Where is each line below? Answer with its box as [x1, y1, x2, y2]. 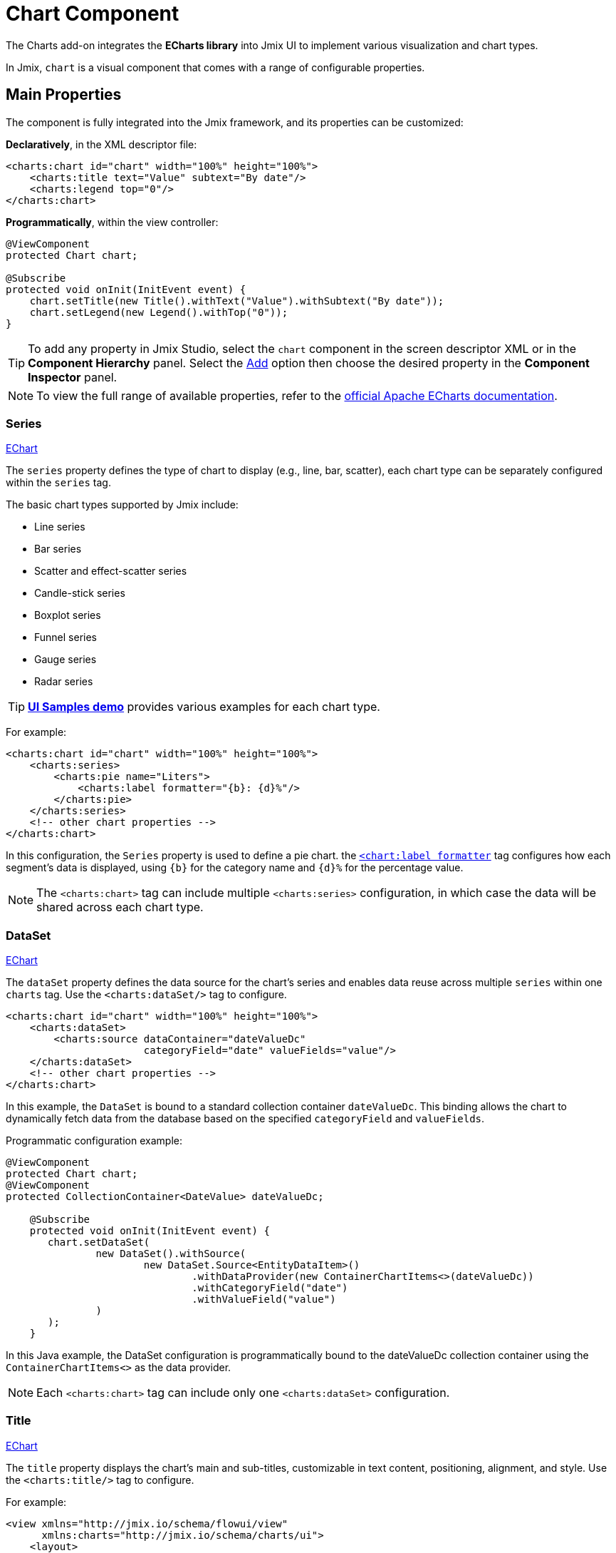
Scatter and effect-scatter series [34, 565, 187, 578]
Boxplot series [34, 609, 101, 622]
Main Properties [6, 86, 122, 104]
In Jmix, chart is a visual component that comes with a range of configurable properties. [6, 61, 425, 73]
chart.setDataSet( [48, 1236, 150, 1249]
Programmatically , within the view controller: [6, 215, 219, 228]
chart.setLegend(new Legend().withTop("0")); [29, 306, 288, 318]
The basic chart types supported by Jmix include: [6, 498, 239, 511]
